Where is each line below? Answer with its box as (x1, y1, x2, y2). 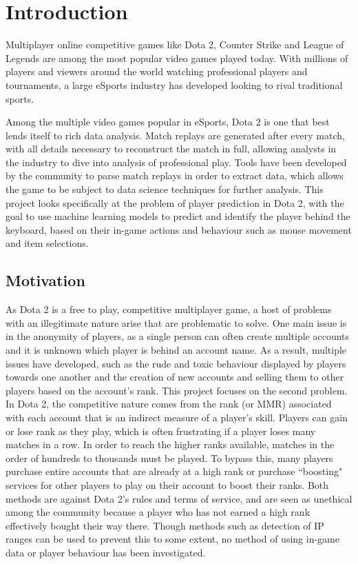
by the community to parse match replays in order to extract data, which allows (6, 168, 344, 183)
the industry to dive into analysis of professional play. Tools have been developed (6, 154, 347, 169)
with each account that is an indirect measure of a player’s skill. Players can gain (6, 410, 348, 424)
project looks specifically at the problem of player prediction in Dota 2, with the (6, 195, 344, 210)
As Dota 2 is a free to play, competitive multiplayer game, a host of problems (6, 302, 332, 316)
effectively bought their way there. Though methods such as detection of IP (6, 518, 324, 532)
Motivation (6, 270, 85, 291)
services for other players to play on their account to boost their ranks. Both (6, 477, 329, 492)
